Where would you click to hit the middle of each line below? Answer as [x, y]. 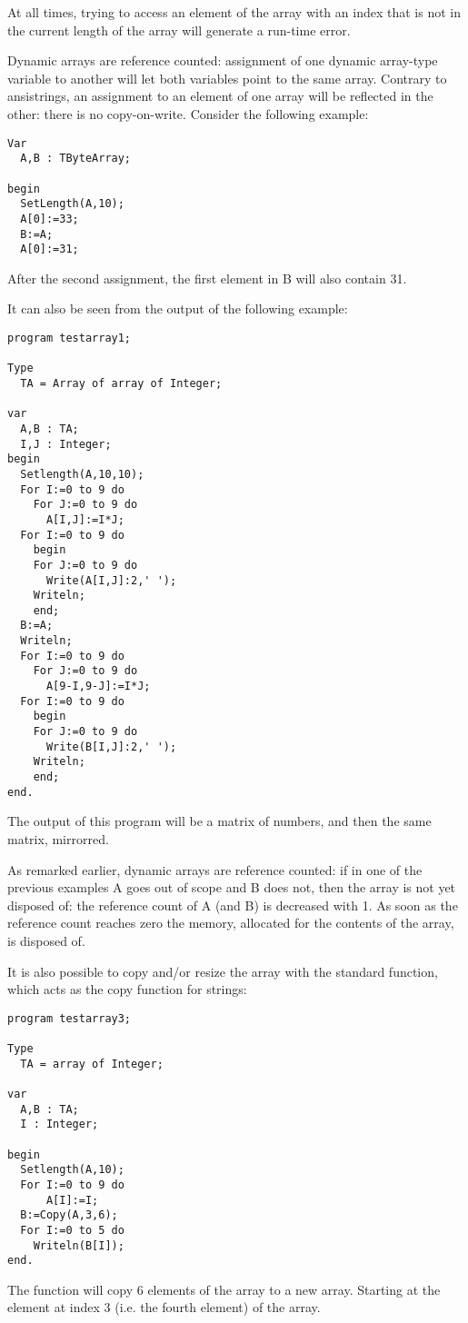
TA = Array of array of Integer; [121, 383]
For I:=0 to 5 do [72, 1230]
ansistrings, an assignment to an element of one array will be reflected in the [220, 96]
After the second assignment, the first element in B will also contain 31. [207, 278]
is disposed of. [46, 940]
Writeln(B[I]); [79, 1245]
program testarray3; [70, 1018]
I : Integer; [60, 1124]
